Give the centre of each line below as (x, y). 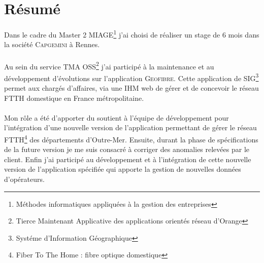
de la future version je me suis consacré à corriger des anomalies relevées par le (127, 149)
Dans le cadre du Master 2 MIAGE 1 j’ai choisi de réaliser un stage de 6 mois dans (132, 34)
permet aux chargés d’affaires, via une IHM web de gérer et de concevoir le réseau (131, 88)
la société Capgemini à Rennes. (52, 44)
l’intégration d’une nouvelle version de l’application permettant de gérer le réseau (130, 127)
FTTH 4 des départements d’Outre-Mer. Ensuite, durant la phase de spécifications (131, 139)
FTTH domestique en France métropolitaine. (74, 98)
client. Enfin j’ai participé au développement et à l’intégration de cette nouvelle (128, 159)
